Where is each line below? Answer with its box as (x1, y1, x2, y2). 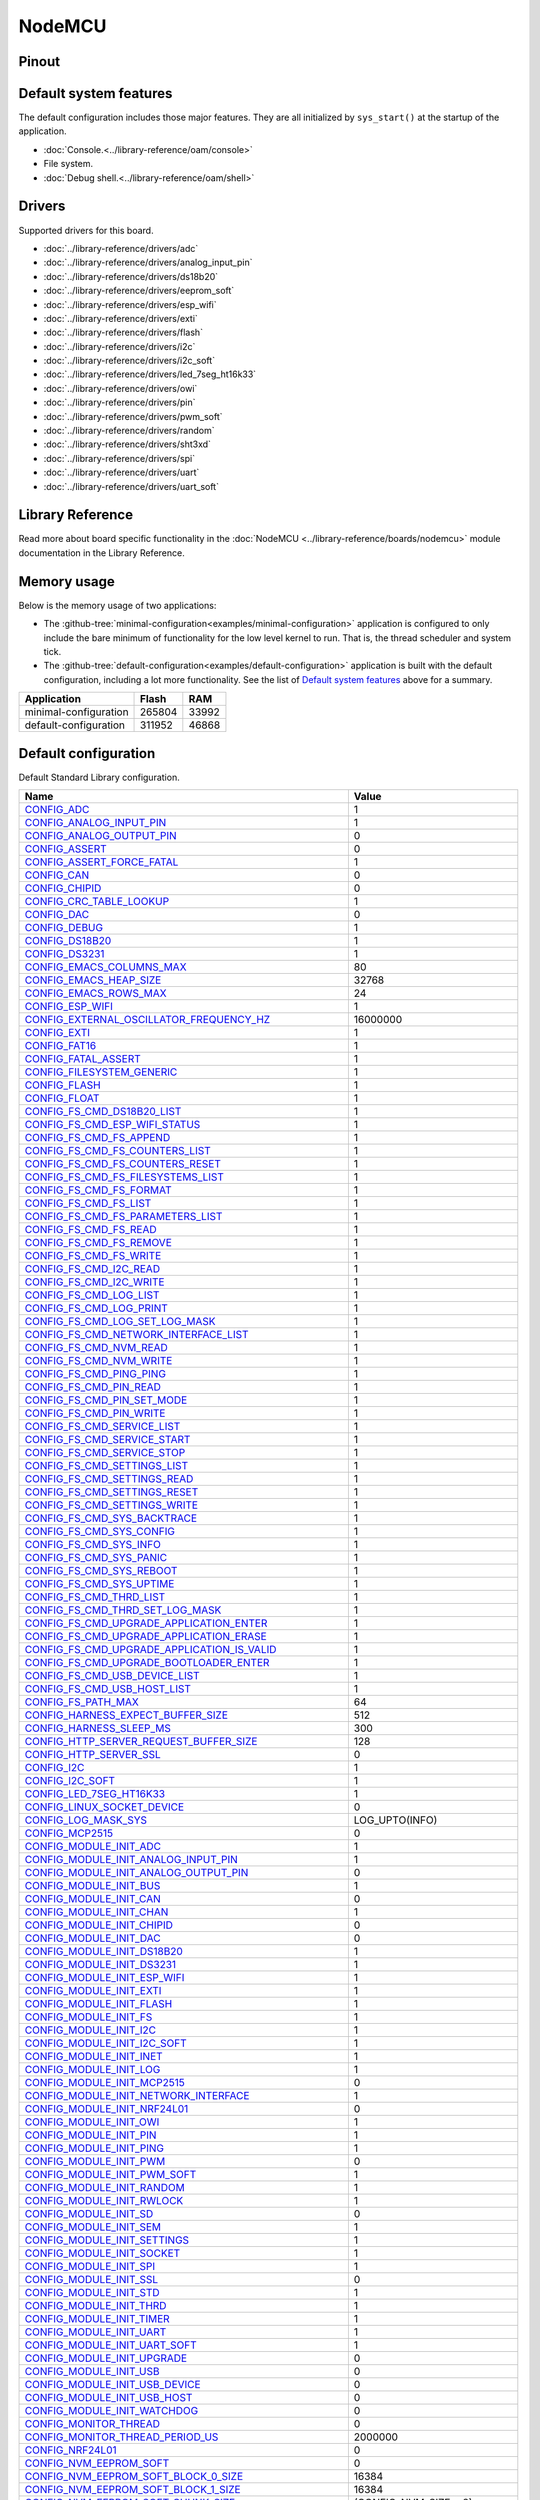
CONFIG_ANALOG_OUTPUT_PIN (24, 829, 177, 843)
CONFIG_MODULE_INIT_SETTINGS (24, 2233, 190, 2247)
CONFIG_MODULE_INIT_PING (24, 2141, 165, 2155)
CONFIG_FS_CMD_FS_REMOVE (24, 1236, 172, 1250)
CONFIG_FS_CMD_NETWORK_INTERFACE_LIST (24, 1328, 249, 1342)
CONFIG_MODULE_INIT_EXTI (24, 1984, 162, 1998)
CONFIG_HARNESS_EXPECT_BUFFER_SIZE (24, 1708, 229, 1722)
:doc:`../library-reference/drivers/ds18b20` (43, 270, 219, 282)
